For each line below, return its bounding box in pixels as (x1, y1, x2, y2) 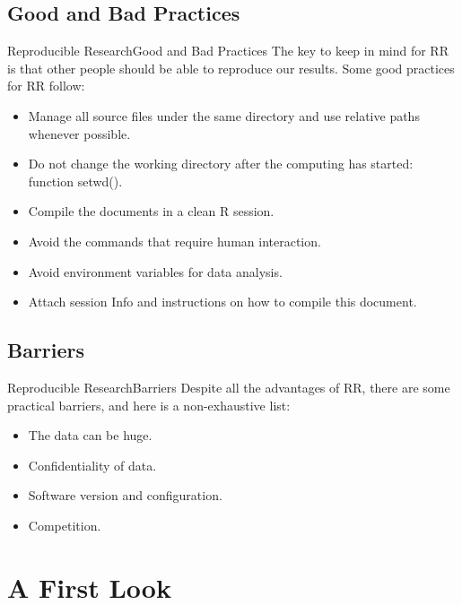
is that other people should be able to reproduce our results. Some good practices (7, 58, 455, 77)
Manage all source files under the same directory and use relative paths (28, 106, 420, 125)
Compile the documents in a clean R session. (28, 202, 275, 220)
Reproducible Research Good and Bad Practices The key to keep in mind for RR (7, 41, 449, 60)
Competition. (28, 515, 101, 534)
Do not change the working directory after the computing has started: (28, 154, 414, 173)
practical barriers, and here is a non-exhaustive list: (7, 395, 291, 414)
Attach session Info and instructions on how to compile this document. (28, 292, 417, 311)
